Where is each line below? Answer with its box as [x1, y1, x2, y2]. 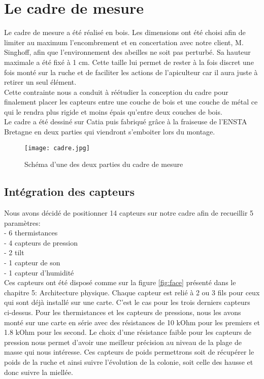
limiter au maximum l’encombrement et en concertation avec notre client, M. [4, 37, 244, 47]
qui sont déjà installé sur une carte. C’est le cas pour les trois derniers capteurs [4, 297, 250, 307]
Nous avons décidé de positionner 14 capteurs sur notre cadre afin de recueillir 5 [4, 208, 254, 218]
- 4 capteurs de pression [4, 237, 78, 248]
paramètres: [4, 217, 41, 228]
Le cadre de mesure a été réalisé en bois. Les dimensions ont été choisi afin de [4, 27, 246, 38]
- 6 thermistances [4, 227, 58, 238]
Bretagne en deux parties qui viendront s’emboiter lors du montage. [4, 126, 215, 137]
